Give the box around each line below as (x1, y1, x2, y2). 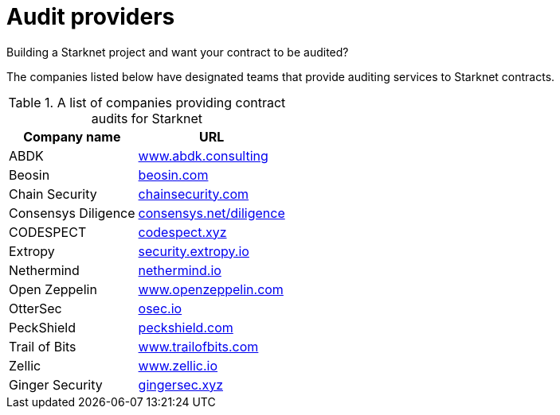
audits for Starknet (91, 110, 203, 126)
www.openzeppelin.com (138, 281, 284, 297)
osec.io (138, 300, 182, 316)
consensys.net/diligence (138, 204, 285, 221)
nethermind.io (138, 262, 221, 278)
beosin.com (138, 166, 209, 183)
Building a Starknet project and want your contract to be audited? (6, 45, 349, 59)
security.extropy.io (138, 242, 249, 259)
